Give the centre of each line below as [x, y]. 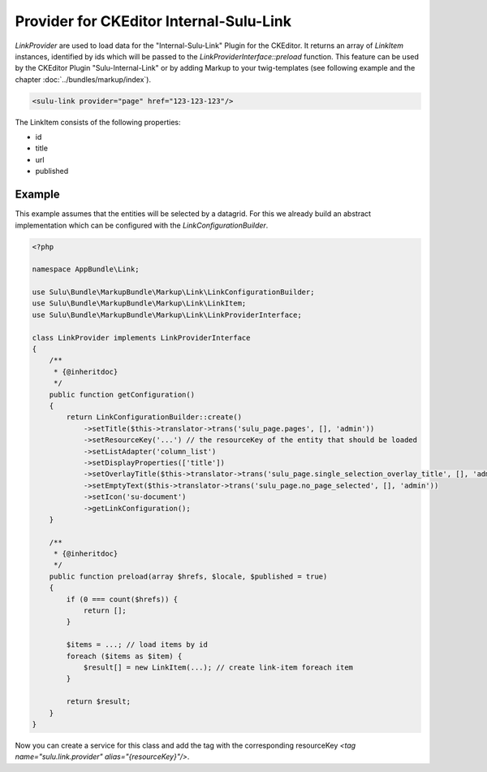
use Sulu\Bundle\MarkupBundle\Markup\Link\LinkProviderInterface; [167, 314]
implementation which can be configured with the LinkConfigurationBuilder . [142, 225]
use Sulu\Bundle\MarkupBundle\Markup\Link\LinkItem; [139, 304]
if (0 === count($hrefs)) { [122, 599]
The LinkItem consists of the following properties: [98, 122]
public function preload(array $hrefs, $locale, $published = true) [188, 576]
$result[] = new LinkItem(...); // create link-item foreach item [218, 667]
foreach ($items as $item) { [124, 656]
